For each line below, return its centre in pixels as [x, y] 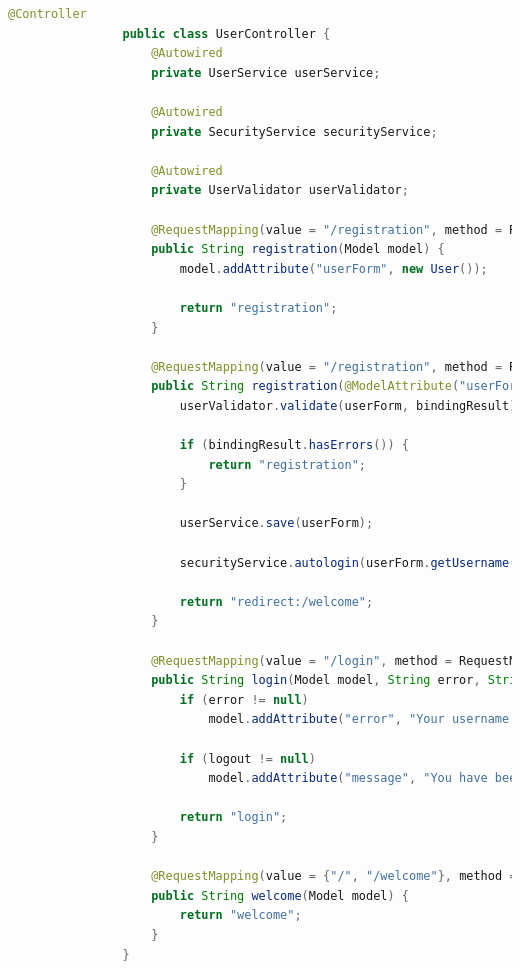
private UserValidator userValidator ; [280, 190]
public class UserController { [226, 33]
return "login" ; [233, 817]
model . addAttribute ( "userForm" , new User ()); [333, 268]
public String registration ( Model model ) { [298, 249]
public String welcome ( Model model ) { [280, 895]
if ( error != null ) [244, 699]
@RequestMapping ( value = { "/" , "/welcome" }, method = [334, 876]
